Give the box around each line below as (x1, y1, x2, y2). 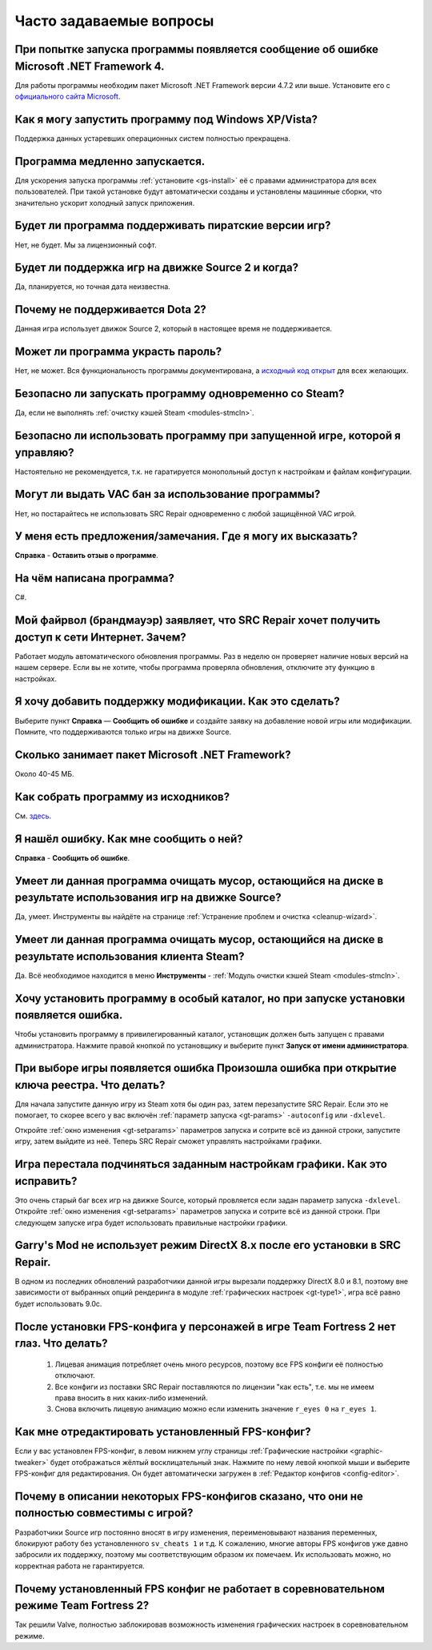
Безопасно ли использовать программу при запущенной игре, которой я (14, 428, 402, 442)
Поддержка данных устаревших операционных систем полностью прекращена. (14, 133, 291, 143)
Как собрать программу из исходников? (14, 789, 230, 804)
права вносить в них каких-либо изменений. (54, 1393, 208, 1403)
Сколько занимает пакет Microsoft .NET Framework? (14, 748, 291, 761)
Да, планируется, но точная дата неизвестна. (14, 282, 171, 291)
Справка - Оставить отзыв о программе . (14, 551, 159, 560)
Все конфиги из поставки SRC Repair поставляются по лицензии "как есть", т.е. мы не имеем (54, 1382, 375, 1391)
